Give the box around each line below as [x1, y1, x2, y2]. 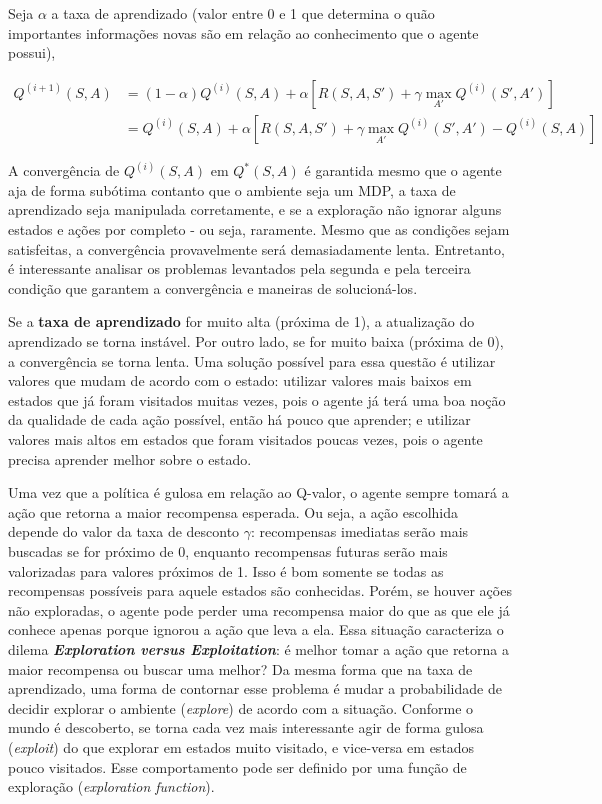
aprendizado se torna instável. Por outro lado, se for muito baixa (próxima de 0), [8, 331, 504, 352]
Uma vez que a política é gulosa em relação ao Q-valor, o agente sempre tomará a [8, 482, 509, 503]
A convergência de [8, 160, 120, 181]
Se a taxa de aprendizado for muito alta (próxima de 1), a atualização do [8, 311, 475, 332]
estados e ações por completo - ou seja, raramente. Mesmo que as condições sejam [8, 219, 510, 240]
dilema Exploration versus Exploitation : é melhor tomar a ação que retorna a [8, 638, 509, 659]
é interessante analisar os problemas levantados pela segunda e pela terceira [8, 258, 471, 279]
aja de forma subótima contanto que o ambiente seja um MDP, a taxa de [8, 179, 456, 200]
